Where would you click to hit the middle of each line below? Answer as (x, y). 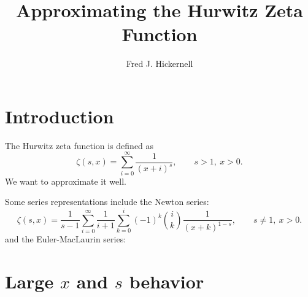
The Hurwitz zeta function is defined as (79, 145)
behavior (167, 281)
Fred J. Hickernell (160, 64)
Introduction (60, 116)
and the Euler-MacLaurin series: (66, 238)
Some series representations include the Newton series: (107, 202)
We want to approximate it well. (66, 181)
